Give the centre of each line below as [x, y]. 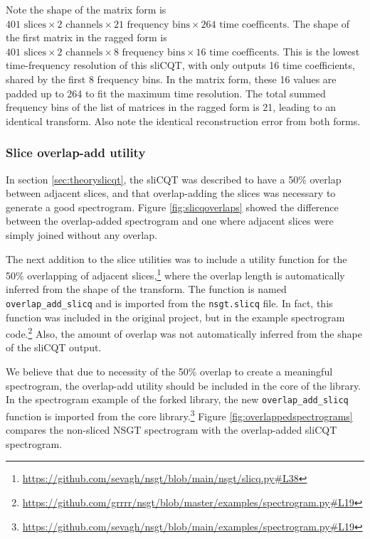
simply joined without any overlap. [81, 234]
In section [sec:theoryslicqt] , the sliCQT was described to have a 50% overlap [174, 179]
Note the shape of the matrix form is [86, 9]
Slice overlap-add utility [76, 153]
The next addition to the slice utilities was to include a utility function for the [176, 258]
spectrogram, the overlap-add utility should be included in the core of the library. [183, 385]
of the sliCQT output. [54, 347]
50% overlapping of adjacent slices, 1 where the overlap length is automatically [175, 274]
